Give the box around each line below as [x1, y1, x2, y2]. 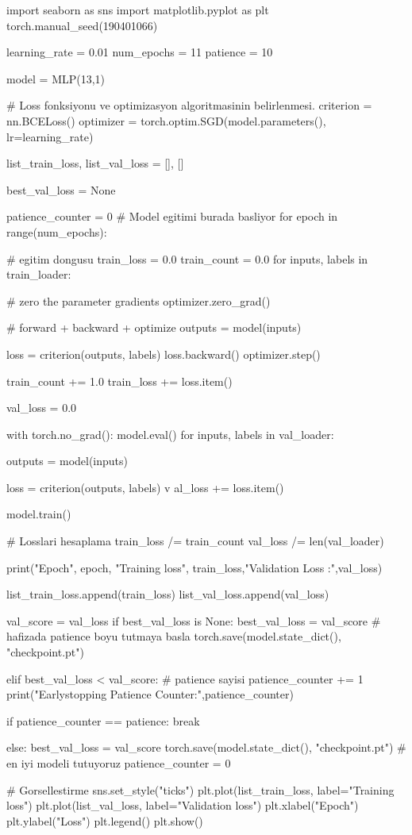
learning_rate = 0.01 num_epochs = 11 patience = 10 [6, 44, 273, 60]
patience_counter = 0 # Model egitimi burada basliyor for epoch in [6, 208, 338, 225]
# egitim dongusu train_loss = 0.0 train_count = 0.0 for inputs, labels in [6, 250, 368, 267]
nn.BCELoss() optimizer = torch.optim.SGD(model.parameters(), [6, 112, 326, 129]
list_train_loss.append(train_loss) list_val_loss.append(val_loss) [6, 586, 329, 602]
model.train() [6, 506, 71, 522]
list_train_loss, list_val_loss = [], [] [6, 155, 184, 171]
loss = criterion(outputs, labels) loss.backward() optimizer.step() [6, 345, 321, 362]
